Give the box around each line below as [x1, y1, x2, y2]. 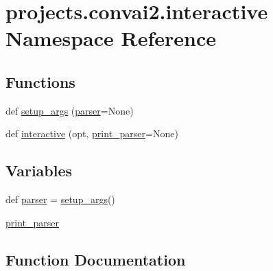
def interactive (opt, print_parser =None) [5, 126, 178, 141]
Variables [5, 160, 73, 181]
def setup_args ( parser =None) [5, 103, 134, 117]
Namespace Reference [5, 24, 216, 52]
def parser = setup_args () [5, 192, 115, 207]
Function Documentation [5, 248, 186, 270]
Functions [5, 71, 75, 92]
